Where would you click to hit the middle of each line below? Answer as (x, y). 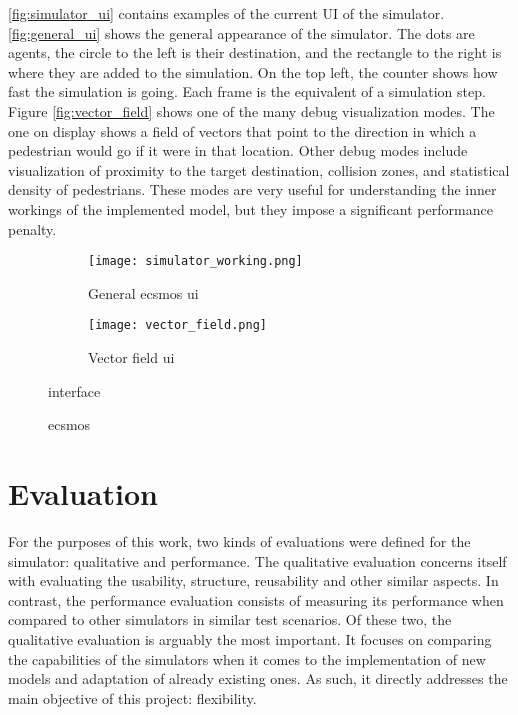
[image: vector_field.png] (177, 325)
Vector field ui (131, 357)
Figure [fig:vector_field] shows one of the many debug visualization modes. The (251, 110)
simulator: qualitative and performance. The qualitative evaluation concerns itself (257, 560)
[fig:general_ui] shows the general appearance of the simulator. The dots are (241, 32)
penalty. (32, 228)
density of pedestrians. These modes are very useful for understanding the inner (252, 189)
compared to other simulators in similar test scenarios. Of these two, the (230, 619)
